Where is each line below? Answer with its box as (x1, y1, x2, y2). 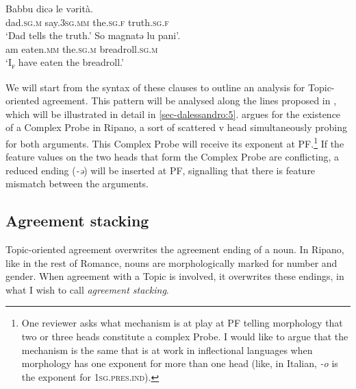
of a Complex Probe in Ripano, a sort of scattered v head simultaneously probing (5, 120, 348, 134)
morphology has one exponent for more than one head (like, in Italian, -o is (21, 356, 338, 370)
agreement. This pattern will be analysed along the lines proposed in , (42, 93, 337, 108)
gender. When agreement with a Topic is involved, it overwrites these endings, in (5, 269, 344, 283)
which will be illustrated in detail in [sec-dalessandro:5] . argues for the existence (5, 106, 341, 121)
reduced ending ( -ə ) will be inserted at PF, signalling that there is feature (5, 163, 316, 177)
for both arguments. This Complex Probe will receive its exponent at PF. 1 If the (5, 134, 344, 150)
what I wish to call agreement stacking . (5, 282, 169, 296)
